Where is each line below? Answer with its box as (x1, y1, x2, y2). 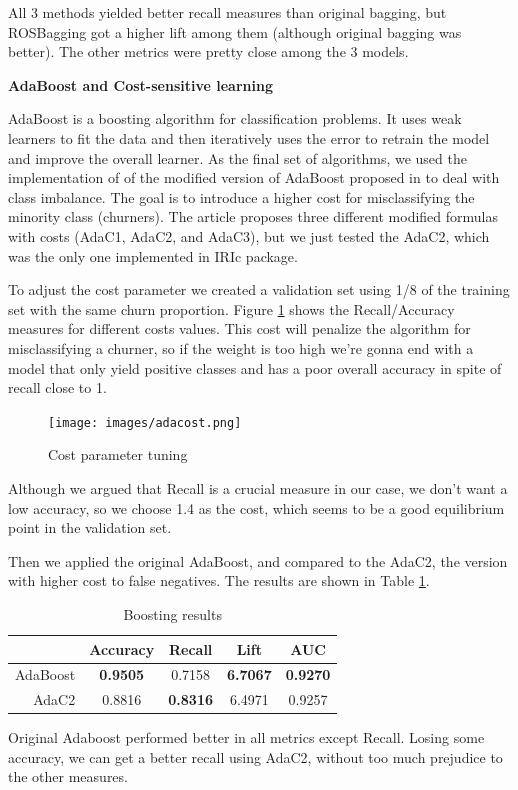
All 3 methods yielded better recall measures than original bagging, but (8, 2, 447, 22)
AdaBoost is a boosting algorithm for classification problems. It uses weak (8, 108, 462, 129)
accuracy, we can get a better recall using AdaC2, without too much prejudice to (8, 746, 503, 767)
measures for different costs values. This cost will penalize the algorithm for (8, 318, 471, 339)
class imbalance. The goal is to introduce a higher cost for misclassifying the (8, 186, 475, 207)
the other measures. (8, 766, 128, 787)
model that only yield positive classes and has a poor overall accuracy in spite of (8, 357, 502, 378)
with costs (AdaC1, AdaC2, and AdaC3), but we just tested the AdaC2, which (8, 225, 490, 246)
